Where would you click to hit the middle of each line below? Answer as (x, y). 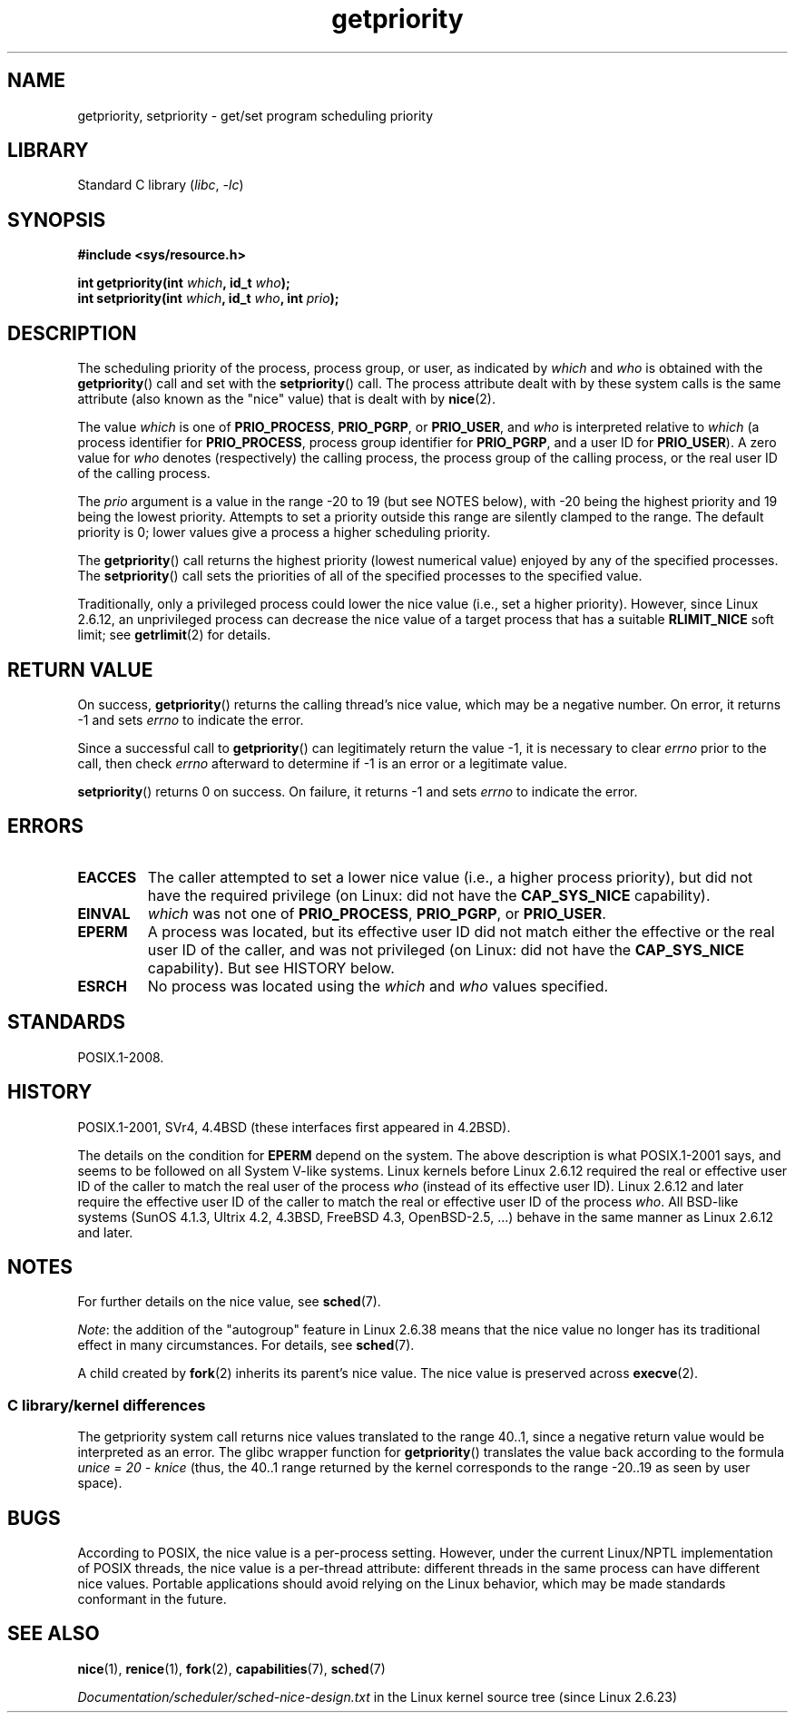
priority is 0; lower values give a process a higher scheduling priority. (284, 533)
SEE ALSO (54, 1634)
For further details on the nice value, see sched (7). (229, 1302)
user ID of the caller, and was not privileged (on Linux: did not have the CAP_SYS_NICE (446, 949)
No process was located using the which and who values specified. (378, 986)
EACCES (107, 877)
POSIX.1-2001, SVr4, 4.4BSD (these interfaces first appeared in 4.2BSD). (294, 1127)
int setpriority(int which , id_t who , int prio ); (208, 298)
